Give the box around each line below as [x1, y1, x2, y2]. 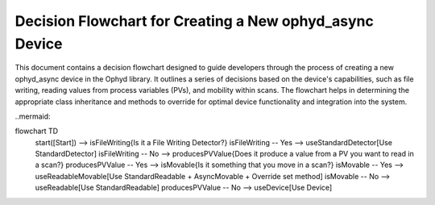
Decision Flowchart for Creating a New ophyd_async [14, 12, 374, 30]
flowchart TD [14, 126, 59, 136]
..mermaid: [14, 111, 52, 121]
